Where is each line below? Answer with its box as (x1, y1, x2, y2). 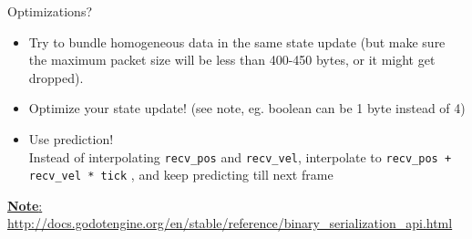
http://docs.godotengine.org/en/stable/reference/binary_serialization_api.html (7, 213, 453, 233)
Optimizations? (7, 2, 93, 20)
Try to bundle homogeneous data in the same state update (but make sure (28, 32, 446, 51)
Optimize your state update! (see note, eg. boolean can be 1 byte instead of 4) (28, 99, 466, 118)
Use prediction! (28, 129, 114, 148)
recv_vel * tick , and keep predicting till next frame (28, 165, 333, 184)
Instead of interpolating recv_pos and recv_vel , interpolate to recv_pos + (28, 147, 452, 166)
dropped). (28, 68, 84, 87)
